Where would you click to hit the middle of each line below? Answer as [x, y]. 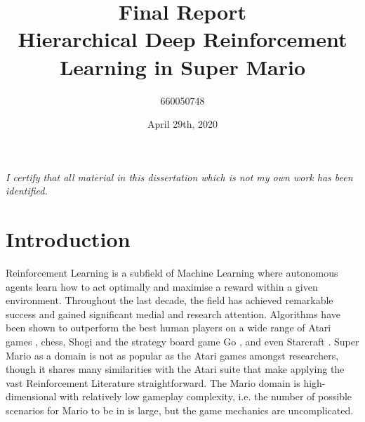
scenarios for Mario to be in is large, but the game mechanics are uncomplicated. [180, 410]
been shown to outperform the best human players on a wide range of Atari [168, 328]
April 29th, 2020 [182, 124]
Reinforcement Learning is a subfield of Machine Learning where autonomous [172, 272]
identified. [27, 191]
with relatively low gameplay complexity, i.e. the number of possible [206, 396]
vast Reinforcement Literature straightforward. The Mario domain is [153, 382]
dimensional [31, 396]
